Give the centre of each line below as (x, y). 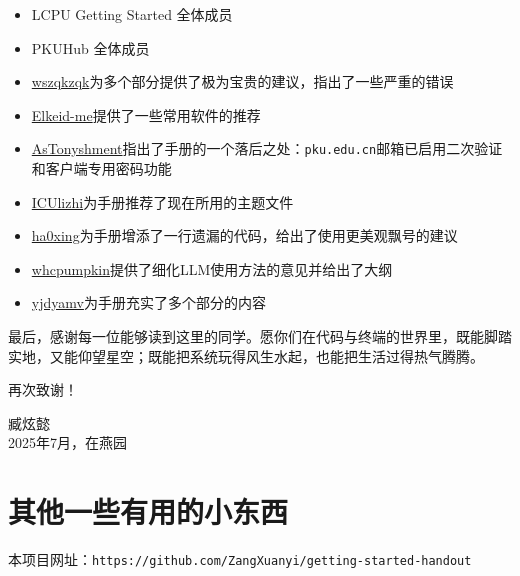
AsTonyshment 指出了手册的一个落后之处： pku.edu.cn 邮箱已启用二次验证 (267, 148)
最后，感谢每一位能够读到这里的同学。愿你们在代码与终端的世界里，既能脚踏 (260, 336)
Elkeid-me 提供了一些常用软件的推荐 (146, 114)
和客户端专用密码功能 (101, 168)
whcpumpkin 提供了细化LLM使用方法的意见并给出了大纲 (212, 268)
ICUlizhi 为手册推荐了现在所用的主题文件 (162, 201)
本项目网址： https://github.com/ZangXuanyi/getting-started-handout (240, 559)
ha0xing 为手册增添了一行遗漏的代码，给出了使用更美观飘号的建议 (244, 235)
